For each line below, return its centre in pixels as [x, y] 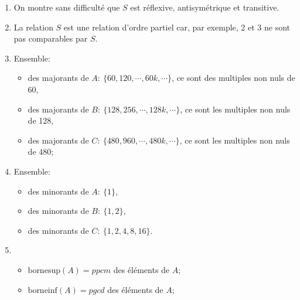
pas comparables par [51, 38]
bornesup [44, 270]
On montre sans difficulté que [67, 7]
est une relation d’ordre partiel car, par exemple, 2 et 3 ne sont [177, 27]
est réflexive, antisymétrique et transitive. [205, 7]
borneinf [42, 290]
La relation [33, 27]
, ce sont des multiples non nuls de [233, 78]
